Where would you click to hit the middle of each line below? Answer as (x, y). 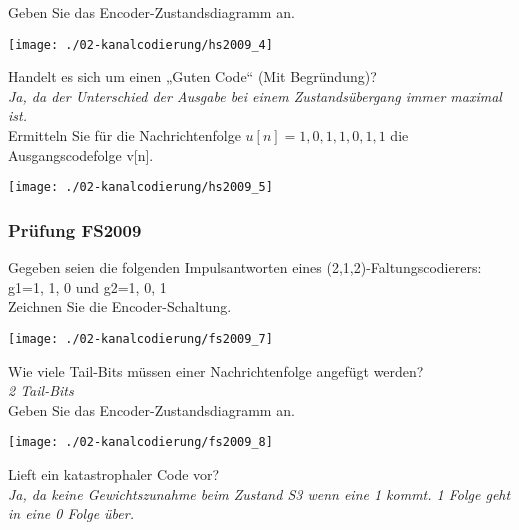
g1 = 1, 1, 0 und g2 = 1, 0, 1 (87, 286)
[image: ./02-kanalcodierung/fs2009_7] (140, 338)
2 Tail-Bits (41, 390)
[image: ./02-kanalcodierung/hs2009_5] (140, 187)
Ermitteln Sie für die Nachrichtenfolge (124, 135)
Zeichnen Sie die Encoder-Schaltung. (120, 306)
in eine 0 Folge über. (71, 513)
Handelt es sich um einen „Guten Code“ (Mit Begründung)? (192, 76)
